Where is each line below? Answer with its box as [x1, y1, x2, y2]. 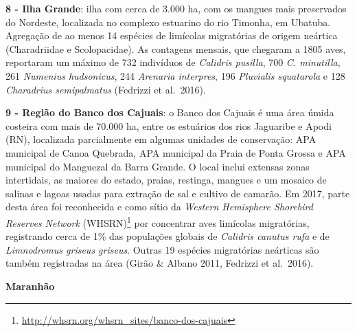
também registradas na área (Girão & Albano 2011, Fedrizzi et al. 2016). [5, 256, 314, 270]
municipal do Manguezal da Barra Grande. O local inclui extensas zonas [5, 159, 310, 173]
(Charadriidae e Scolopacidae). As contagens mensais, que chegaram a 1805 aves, [5, 41, 346, 56]
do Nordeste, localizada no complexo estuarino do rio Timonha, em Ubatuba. [5, 14, 331, 29]
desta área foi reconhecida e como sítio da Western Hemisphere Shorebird [5, 199, 313, 214]
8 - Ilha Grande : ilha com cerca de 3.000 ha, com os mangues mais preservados [5, 1, 347, 15]
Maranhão [5, 278, 55, 293]
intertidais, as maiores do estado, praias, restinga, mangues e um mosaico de [5, 173, 327, 187]
